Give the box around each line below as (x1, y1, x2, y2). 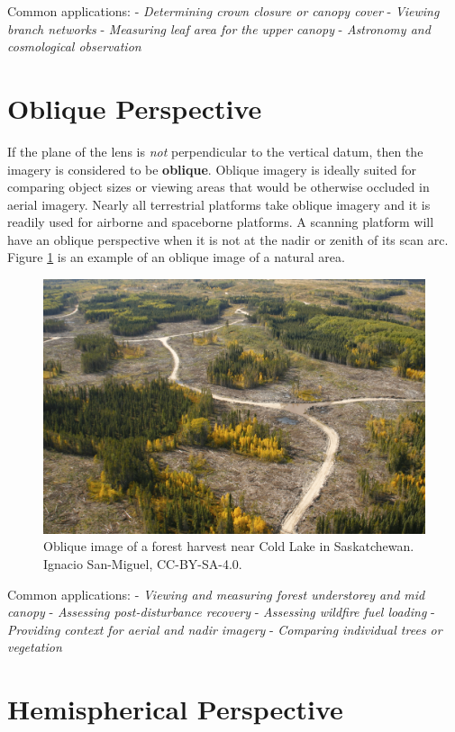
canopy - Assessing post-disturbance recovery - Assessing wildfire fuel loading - (7, 602, 435, 621)
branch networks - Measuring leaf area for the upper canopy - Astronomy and (7, 19, 431, 38)
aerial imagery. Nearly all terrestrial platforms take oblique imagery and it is (7, 194, 431, 213)
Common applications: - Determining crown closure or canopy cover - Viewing (7, 2, 440, 20)
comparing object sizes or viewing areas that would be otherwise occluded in (7, 177, 430, 196)
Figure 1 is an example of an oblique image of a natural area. (7, 248, 345, 267)
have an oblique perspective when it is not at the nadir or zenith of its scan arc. (7, 230, 449, 249)
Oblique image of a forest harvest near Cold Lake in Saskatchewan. (43, 537, 414, 556)
